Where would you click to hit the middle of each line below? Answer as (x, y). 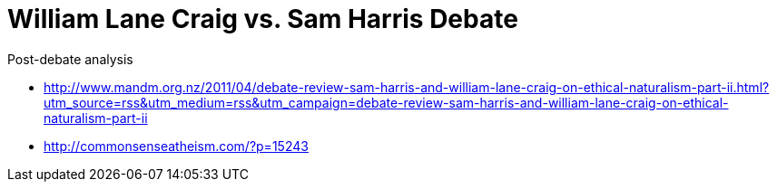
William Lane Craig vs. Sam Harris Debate (263, 19)
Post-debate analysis (70, 59)
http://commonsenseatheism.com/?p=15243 (176, 146)
